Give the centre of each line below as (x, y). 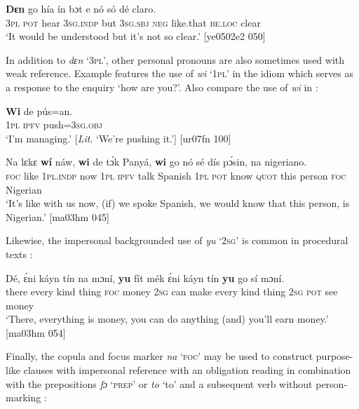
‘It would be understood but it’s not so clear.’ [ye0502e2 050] (136, 36)
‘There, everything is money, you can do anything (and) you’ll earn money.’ (167, 319)
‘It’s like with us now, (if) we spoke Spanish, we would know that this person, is (178, 203)
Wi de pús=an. (39, 110)
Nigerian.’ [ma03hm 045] (57, 216)
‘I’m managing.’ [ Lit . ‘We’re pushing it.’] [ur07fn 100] (118, 138)
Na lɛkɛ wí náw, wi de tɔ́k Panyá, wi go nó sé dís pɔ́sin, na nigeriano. (156, 162)
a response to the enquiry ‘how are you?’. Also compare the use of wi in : (162, 87)
